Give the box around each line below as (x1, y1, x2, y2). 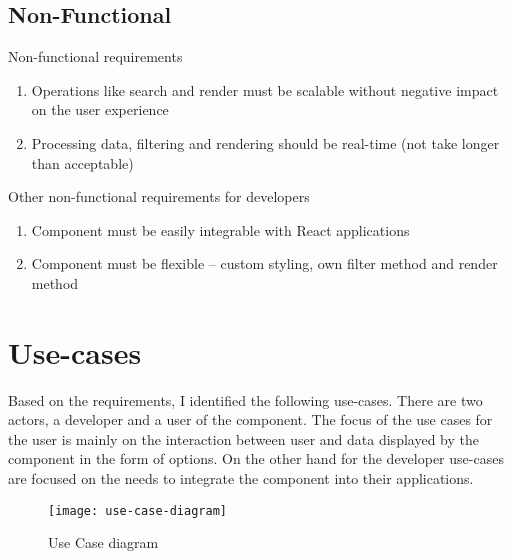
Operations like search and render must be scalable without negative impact (31, 79, 499, 100)
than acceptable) (31, 152, 134, 173)
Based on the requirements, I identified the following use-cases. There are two (8, 389, 483, 410)
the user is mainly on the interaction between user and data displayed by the (8, 428, 479, 449)
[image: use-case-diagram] (48, 503, 227, 518)
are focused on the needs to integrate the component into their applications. (8, 468, 474, 489)
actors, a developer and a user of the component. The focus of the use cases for (8, 409, 493, 430)
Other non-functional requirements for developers (8, 186, 310, 207)
